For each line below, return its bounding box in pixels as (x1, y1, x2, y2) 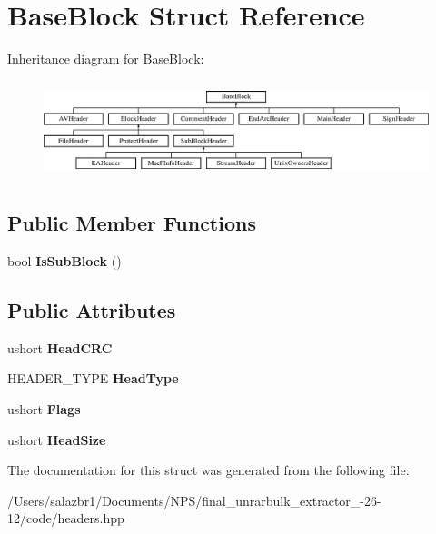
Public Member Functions (7, 209, 256, 237)
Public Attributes (7, 296, 176, 324)
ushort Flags (7, 400, 81, 419)
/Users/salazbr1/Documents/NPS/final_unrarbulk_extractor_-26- (7, 490, 381, 509)
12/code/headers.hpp (7, 509, 124, 528)
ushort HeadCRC (7, 338, 113, 357)
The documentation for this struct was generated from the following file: (7, 460, 410, 480)
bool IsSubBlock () (7, 252, 122, 271)
